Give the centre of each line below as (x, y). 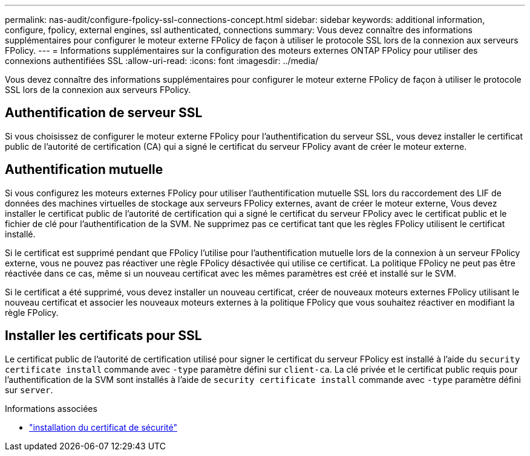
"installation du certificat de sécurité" (103, 427)
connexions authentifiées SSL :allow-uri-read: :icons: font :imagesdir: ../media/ (162, 61)
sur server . (29, 390)
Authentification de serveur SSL (104, 113)
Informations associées (51, 408)
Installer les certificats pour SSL (103, 336)
